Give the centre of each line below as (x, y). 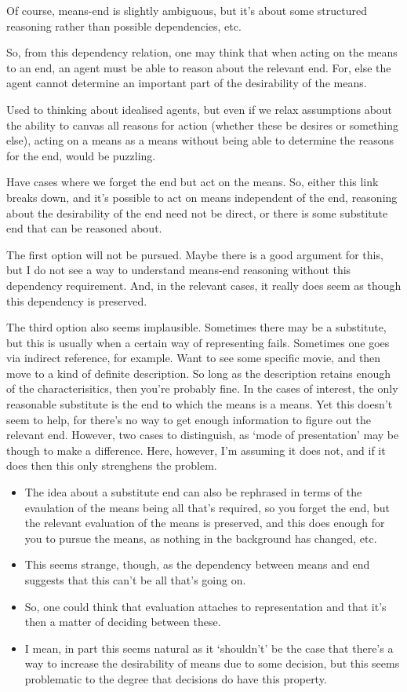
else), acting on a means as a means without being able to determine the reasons (200, 140)
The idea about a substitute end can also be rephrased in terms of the (193, 492)
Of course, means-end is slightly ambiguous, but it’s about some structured (187, 10)
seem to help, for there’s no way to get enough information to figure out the (189, 419)
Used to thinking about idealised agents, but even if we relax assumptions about (200, 109)
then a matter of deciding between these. (123, 622)
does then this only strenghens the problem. (112, 465)
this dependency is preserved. (77, 300)
